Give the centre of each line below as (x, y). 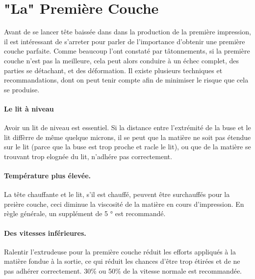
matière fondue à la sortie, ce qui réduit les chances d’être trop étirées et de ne (122, 261)
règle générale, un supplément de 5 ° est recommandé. (85, 213)
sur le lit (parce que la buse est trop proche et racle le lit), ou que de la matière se (127, 147)
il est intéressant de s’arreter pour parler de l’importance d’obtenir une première (125, 41)
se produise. (22, 89)
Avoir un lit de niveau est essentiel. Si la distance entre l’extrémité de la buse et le (127, 127)
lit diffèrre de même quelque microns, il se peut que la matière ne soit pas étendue (127, 137)
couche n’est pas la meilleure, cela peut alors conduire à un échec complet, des (122, 60)
